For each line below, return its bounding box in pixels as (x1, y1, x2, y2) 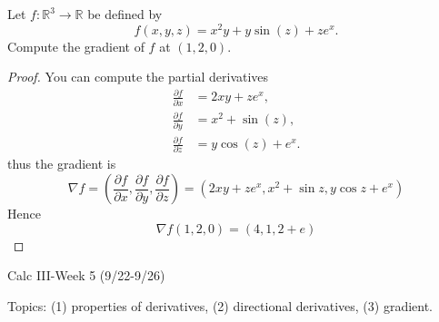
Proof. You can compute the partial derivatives (7, 67, 269, 86)
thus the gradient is (7, 154, 116, 173)
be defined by (87, 5, 163, 23)
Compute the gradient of (7, 36, 145, 55)
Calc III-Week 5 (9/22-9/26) (7, 266, 165, 285)
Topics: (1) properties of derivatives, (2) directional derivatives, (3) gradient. (7, 296, 434, 315)
